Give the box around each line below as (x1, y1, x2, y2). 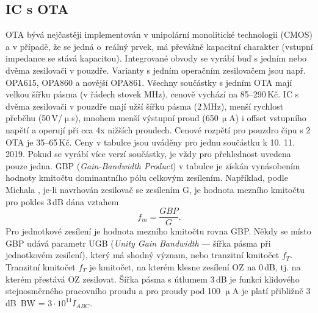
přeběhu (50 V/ (5, 111, 62, 124)
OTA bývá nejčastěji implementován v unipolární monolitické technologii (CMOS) (5, 28, 313, 41)
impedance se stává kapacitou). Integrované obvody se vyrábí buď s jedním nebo (5, 52, 307, 65)
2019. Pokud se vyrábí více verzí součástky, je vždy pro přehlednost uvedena (5, 147, 291, 160)
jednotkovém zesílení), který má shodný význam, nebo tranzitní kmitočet (5, 248, 280, 261)
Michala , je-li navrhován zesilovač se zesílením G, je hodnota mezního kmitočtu (5, 183, 305, 195)
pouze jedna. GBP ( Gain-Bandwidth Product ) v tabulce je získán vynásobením (5, 159, 300, 172)
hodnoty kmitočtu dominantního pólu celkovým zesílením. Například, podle (5, 171, 288, 184)
